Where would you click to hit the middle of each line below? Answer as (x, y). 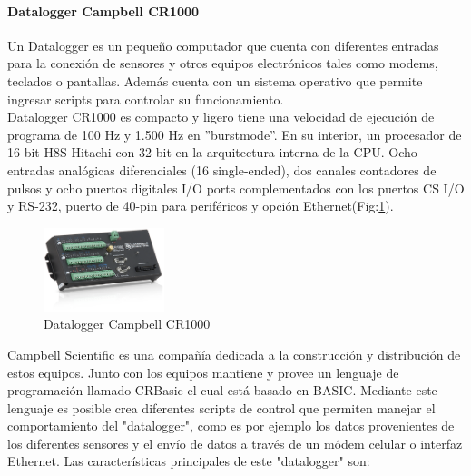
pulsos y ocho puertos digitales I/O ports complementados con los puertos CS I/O (236, 188)
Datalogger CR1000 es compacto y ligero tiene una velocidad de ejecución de (221, 117)
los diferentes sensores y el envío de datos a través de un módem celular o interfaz (235, 443)
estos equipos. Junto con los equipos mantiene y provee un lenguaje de (203, 372)
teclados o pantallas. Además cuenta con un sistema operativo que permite (215, 80)
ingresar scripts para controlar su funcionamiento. (146, 99)
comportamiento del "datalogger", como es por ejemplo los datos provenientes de (231, 426)
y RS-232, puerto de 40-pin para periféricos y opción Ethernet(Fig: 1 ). (201, 206)
